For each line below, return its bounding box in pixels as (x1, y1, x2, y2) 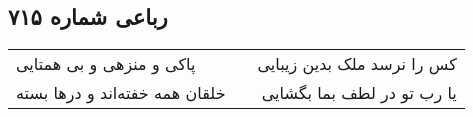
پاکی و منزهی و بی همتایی (16, 52, 196, 76)
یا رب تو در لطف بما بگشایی (261, 81, 457, 105)
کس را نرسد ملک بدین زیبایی (257, 52, 457, 76)
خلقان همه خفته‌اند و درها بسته (16, 81, 226, 105)
